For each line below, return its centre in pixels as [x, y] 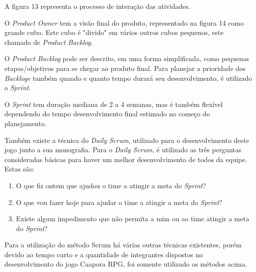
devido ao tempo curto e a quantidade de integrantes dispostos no [104, 254]
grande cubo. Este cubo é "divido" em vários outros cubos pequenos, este [114, 32]
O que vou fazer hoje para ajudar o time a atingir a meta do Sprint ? [119, 202]
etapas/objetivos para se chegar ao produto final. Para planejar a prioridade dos [125, 68]
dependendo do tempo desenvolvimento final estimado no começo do [107, 114]
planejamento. [26, 123]
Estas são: [20, 169]
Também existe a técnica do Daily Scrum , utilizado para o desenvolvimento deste [127, 140]
